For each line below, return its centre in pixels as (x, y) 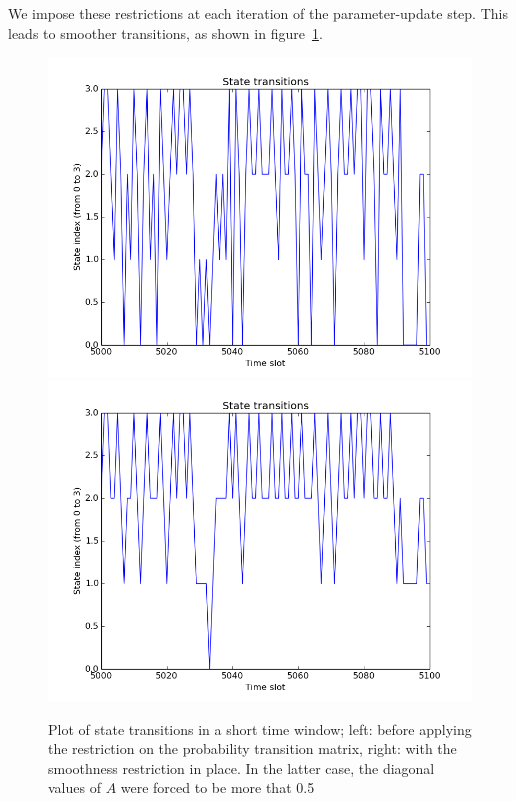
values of (74, 787)
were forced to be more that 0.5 (217, 787)
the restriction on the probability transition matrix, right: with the (252, 748)
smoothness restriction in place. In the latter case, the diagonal (241, 767)
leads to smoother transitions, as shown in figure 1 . (165, 32)
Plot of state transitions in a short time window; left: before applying (260, 728)
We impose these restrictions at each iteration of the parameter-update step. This (258, 13)
